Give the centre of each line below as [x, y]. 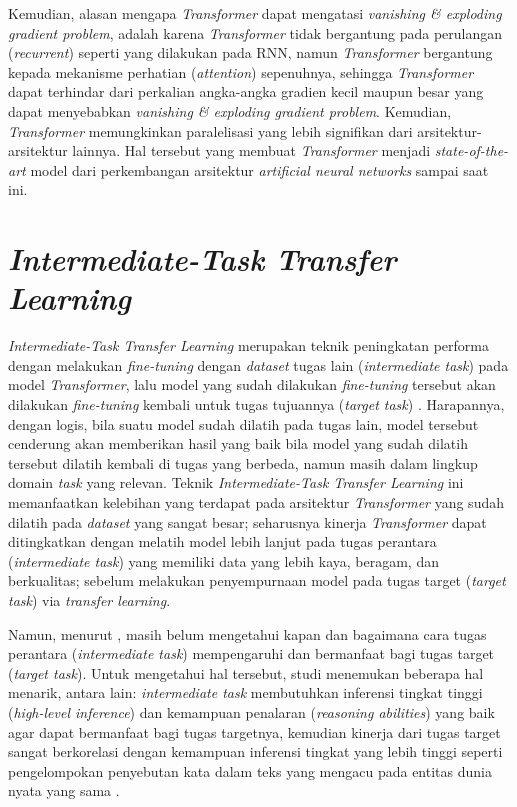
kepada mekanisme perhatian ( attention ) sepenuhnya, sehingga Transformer [241, 71]
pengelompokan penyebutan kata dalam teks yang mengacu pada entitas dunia [250, 770]
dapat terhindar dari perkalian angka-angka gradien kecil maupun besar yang [246, 91]
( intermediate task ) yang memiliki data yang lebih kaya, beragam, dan [223, 560]
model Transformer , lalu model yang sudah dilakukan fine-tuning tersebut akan [252, 384]
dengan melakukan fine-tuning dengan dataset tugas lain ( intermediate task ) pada [258, 364]
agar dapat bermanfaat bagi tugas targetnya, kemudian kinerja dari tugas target [254, 731]
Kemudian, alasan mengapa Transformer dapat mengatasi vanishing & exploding [255, 13]
